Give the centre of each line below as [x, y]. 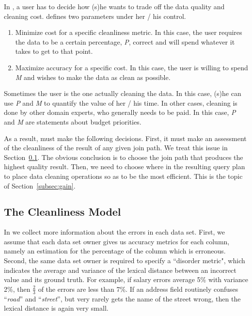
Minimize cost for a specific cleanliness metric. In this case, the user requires [129, 32]
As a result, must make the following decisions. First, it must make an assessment [125, 138]
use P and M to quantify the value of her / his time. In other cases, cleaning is [121, 103]
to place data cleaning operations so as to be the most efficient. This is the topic [123, 176]
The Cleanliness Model [63, 212]
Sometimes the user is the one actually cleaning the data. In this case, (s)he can [123, 93]
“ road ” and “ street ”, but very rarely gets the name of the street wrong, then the [122, 298]
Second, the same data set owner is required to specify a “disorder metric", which [125, 261]
